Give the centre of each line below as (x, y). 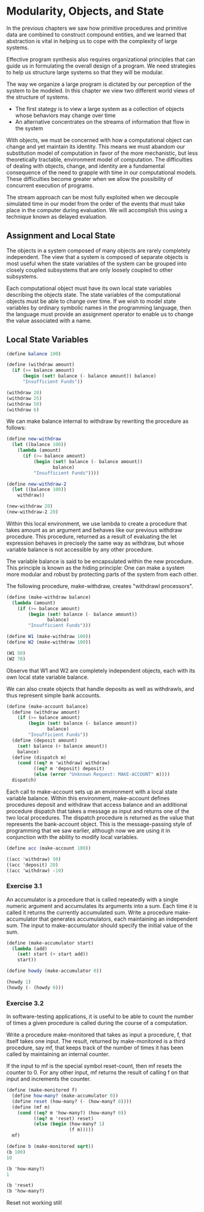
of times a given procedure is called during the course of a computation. (97, 1023)
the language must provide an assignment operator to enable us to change (100, 314)
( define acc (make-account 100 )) (49, 848)
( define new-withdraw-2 (37, 484)
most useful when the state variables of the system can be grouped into (97, 263)
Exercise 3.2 (25, 1003)
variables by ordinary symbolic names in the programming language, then (99, 307)
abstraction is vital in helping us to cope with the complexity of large (92, 41)
